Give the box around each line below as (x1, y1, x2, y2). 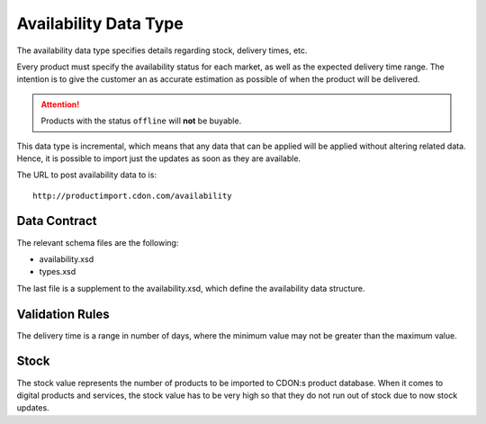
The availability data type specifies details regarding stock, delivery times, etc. (16, 45, 308, 56)
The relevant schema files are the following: (16, 237, 179, 248)
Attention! (40, 99, 80, 110)
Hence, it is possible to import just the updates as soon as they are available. (16, 153, 301, 164)
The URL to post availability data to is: (16, 169, 157, 180)
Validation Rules (16, 306, 110, 321)
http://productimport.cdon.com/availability (32, 190, 233, 201)
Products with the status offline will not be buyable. (40, 115, 242, 126)
